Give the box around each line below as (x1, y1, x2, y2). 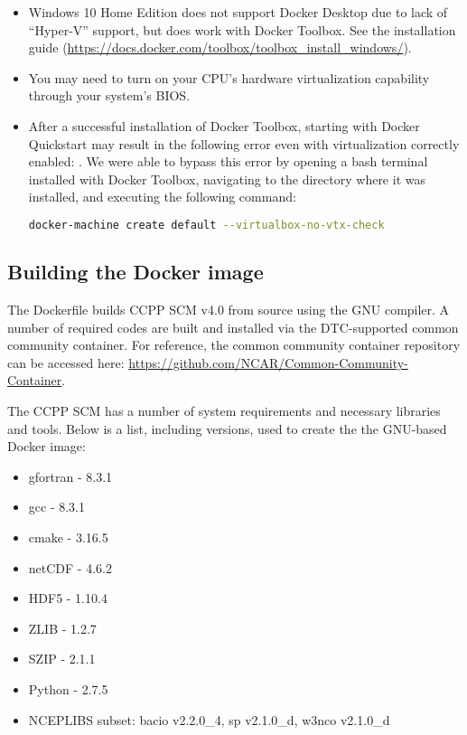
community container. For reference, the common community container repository (7, 335, 461, 354)
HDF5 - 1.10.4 (28, 589, 107, 608)
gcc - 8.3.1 (28, 497, 85, 516)
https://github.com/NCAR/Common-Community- (128, 353, 408, 372)
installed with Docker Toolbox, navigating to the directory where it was (28, 169, 425, 188)
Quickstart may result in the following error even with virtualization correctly (28, 134, 460, 153)
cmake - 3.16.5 (28, 527, 108, 546)
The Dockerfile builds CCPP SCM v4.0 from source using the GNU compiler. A (7, 300, 450, 319)
